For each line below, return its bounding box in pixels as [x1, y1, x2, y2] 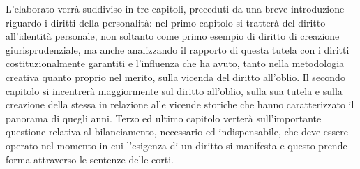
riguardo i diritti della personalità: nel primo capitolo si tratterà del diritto [6, 15, 326, 29]
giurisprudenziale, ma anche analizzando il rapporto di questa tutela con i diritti [6, 42, 350, 57]
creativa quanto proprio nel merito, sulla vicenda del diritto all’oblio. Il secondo [6, 69, 345, 84]
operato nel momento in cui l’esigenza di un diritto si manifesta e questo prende [6, 138, 347, 152]
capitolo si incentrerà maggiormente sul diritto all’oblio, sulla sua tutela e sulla [6, 83, 343, 98]
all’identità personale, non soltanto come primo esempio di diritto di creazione [6, 29, 340, 43]
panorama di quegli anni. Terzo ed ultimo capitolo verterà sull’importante [6, 110, 322, 125]
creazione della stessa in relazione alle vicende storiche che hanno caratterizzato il [6, 97, 354, 112]
